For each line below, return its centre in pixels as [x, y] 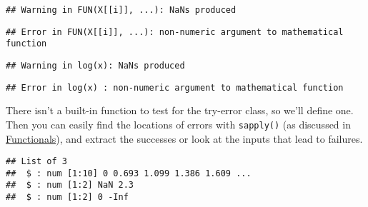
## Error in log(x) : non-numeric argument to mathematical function [175, 87]
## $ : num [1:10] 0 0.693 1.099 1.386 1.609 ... [129, 173]
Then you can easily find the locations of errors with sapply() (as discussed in [178, 124]
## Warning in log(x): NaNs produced [95, 65]
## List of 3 [36, 162]
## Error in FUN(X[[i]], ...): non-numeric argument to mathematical [175, 32]
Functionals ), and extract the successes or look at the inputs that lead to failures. [184, 138]
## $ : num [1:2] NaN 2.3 [70, 185]
